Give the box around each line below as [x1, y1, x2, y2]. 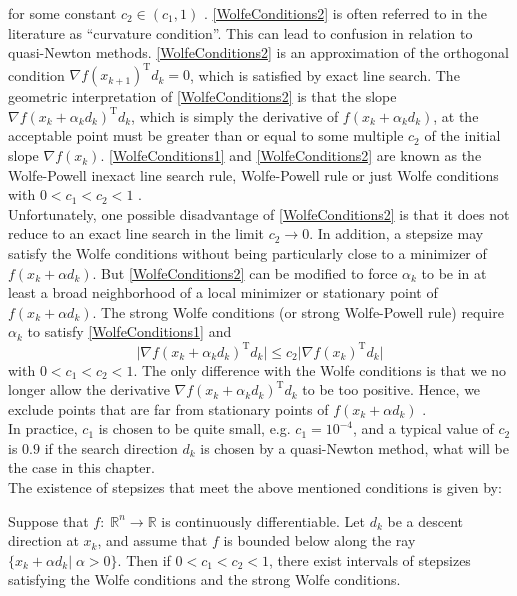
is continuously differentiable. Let [161, 510, 366, 531]
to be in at [421, 262, 487, 283]
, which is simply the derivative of [131, 105, 339, 126]
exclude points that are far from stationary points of [8, 398, 329, 419]
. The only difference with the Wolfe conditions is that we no [133, 359, 507, 380]
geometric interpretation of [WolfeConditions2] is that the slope [8, 86, 397, 107]
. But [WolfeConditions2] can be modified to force [92, 262, 398, 283]
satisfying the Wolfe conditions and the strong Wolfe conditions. [8, 569, 401, 590]
